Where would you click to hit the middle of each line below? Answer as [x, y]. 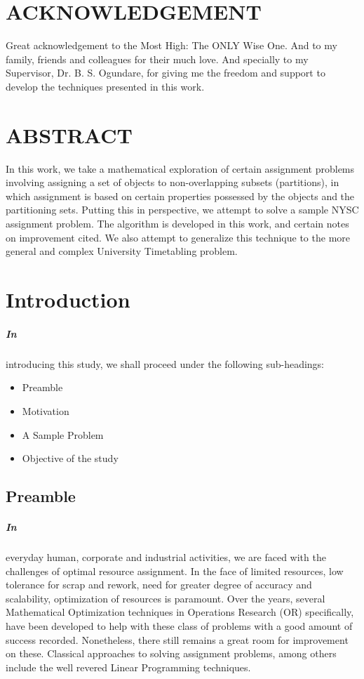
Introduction [68, 299]
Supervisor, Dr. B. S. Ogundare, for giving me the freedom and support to [166, 73]
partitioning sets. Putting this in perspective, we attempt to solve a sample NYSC [182, 210]
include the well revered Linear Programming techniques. [128, 667]
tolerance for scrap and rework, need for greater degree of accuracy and [159, 585]
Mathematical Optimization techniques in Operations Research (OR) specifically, [180, 612]
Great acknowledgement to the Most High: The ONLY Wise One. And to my [171, 45]
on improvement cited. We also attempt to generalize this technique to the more [178, 237]
